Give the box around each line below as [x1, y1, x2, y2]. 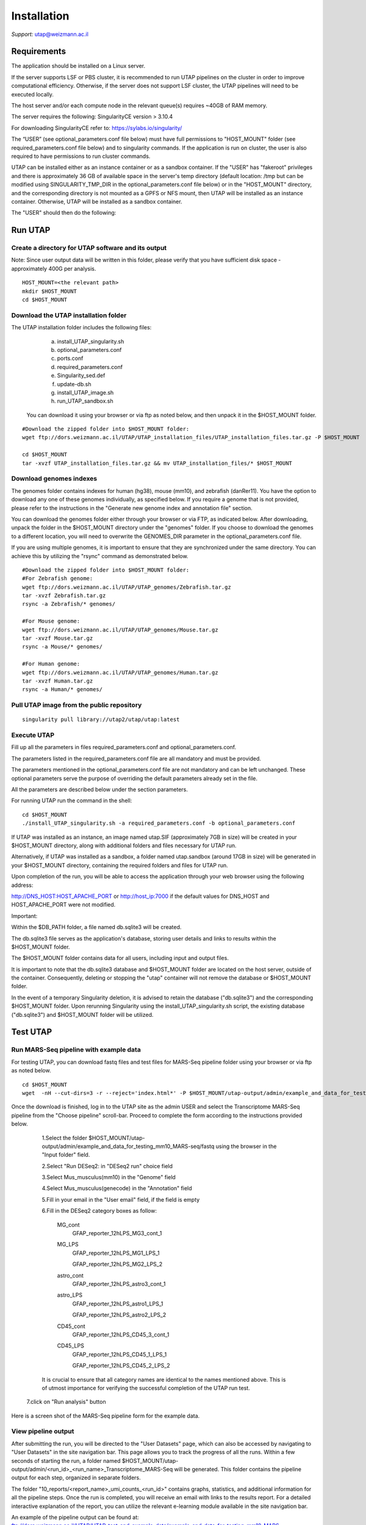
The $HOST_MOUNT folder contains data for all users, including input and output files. [11, 955, 229, 962]
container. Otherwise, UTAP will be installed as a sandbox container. [11, 198, 182, 205]
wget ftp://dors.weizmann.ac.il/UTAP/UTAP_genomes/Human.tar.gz [22, 669, 219, 676]
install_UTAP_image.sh [57, 389, 114, 396]
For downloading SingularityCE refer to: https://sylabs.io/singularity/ [11, 124, 182, 131]
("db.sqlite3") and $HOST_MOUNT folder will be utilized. [11, 1011, 154, 1018]
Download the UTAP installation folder [11, 311, 127, 320]
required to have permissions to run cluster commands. [11, 152, 151, 160]
